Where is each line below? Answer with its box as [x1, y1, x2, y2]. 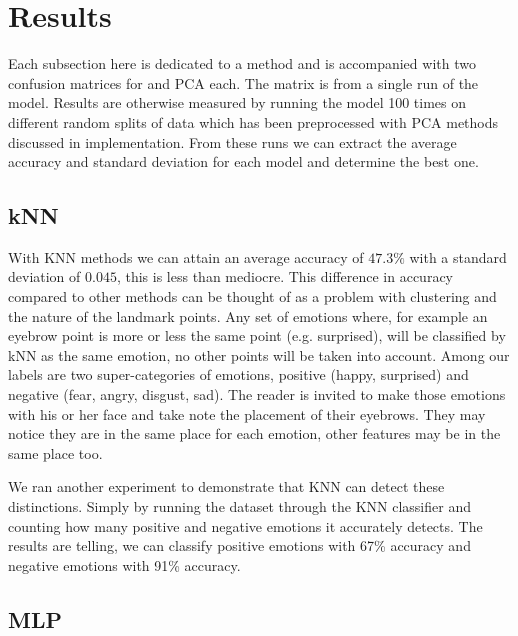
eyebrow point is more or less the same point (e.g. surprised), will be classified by [8, 325, 506, 346]
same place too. [8, 442, 103, 463]
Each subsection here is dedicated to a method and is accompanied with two [8, 53, 476, 74]
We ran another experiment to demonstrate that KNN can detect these [8, 476, 445, 497]
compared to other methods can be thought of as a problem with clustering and [8, 286, 497, 307]
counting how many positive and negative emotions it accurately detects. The [8, 515, 483, 536]
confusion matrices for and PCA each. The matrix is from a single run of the [8, 72, 479, 93]
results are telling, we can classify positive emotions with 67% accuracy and [8, 535, 471, 556]
